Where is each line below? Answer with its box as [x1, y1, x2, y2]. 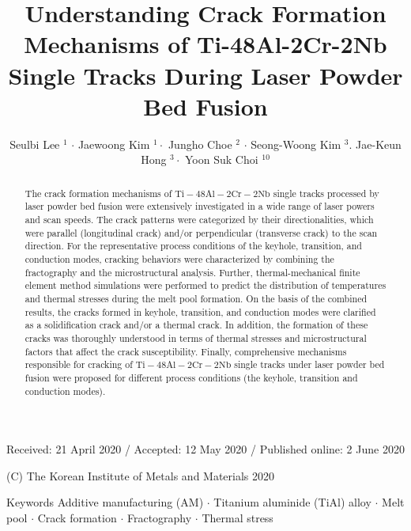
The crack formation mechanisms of [25, 186, 172, 199]
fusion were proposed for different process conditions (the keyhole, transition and [25, 370, 358, 384]
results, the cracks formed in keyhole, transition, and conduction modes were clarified [25, 305, 376, 318]
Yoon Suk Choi [185, 151, 258, 168]
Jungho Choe [168, 135, 232, 152]
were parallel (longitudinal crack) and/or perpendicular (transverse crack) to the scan [25, 226, 378, 239]
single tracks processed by [273, 186, 379, 199]
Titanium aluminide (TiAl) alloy [213, 494, 371, 510]
